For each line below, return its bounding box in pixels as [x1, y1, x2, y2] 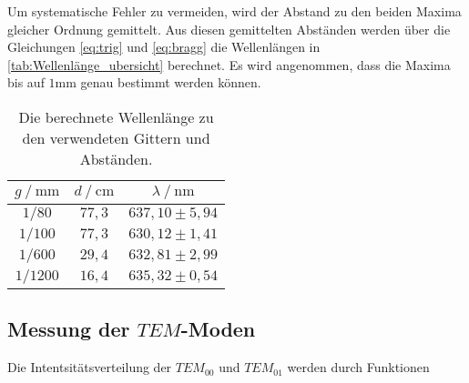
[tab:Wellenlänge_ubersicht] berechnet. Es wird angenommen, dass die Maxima [7, 55, 451, 74]
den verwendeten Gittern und [22, 126, 210, 148]
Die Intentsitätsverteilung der [7, 358, 172, 377]
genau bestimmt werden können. [80, 73, 261, 92]
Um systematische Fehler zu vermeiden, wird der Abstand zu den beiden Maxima [7, 2, 462, 20]
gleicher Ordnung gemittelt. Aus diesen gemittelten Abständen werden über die [7, 19, 451, 38]
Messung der [7, 315, 130, 343]
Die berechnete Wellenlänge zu [18, 106, 214, 127]
